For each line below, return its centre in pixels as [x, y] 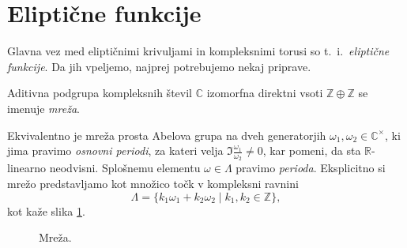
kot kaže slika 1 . [46, 210]
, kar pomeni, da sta [312, 150]
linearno [27, 168]
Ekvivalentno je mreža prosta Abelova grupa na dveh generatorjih [167, 135]
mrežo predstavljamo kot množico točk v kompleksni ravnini [153, 183]
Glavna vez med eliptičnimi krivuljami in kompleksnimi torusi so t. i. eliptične [198, 51]
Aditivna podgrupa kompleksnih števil [100, 93]
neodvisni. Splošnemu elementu [125, 168]
